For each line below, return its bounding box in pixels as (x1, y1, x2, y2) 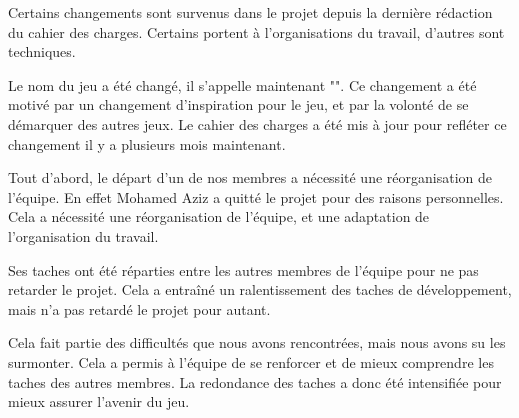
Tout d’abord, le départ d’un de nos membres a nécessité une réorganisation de (8, 167, 492, 188)
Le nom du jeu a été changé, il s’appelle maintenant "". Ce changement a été (8, 74, 477, 95)
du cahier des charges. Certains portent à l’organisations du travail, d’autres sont (8, 21, 505, 42)
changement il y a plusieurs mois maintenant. (8, 133, 286, 154)
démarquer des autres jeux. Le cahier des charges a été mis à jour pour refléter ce (8, 113, 507, 134)
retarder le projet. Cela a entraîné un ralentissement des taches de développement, (8, 279, 512, 300)
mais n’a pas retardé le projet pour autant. (8, 298, 271, 319)
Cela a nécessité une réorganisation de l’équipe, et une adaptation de (8, 206, 430, 227)
